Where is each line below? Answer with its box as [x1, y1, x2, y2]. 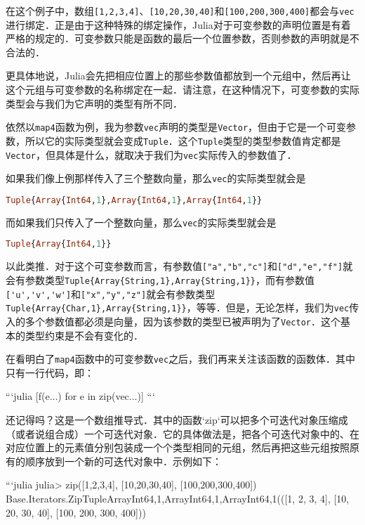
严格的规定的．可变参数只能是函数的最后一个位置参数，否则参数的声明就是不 [6, 31, 359, 46]
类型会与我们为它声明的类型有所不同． [6, 96, 182, 110]
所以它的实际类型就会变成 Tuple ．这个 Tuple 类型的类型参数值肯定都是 [25, 133, 341, 148]
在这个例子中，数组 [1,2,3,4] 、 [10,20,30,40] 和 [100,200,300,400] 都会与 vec [6, 4, 354, 18]
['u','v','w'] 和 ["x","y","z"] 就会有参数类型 [6, 286, 215, 301]
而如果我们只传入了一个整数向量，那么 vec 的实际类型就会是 [6, 214, 277, 229]
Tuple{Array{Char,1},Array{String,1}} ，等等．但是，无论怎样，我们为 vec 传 [6, 300, 359, 315]
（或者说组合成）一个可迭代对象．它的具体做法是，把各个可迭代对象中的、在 [6, 426, 359, 441]
